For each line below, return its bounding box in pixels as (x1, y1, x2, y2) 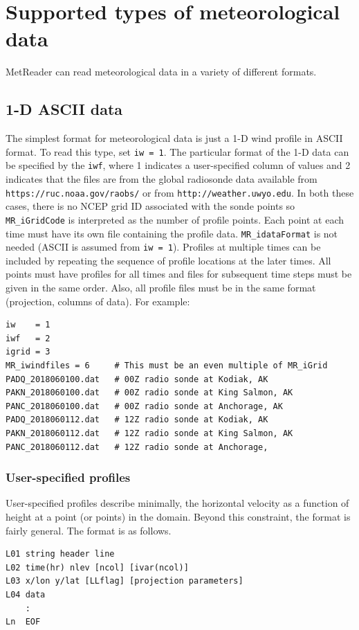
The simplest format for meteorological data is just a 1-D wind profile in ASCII (6, 131, 343, 145)
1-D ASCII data (6, 98, 123, 120)
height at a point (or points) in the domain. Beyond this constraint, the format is (6, 509, 351, 523)
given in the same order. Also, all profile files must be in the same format (6, 280, 316, 295)
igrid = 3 (6, 347, 50, 357)
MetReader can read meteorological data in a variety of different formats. (6, 64, 317, 79)
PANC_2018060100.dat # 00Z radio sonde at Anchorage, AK (6, 401, 283, 411)
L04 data (6, 589, 46, 600)
